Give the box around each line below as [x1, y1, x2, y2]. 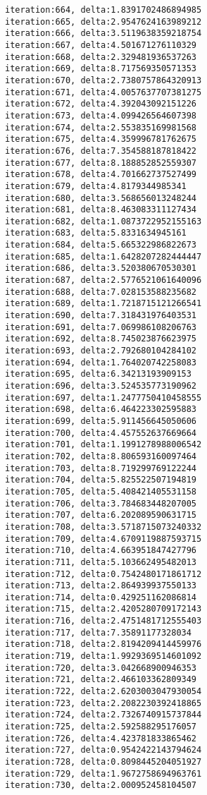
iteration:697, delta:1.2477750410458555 [5, 392, 202, 403]
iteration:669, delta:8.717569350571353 [5, 63, 197, 74]
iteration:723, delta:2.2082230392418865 [5, 698, 202, 708]
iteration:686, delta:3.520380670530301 [5, 263, 197, 274]
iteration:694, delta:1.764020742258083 [5, 357, 197, 368]
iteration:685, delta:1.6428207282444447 [5, 251, 202, 262]
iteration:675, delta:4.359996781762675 [5, 134, 197, 145]
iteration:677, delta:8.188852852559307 [5, 157, 197, 168]
